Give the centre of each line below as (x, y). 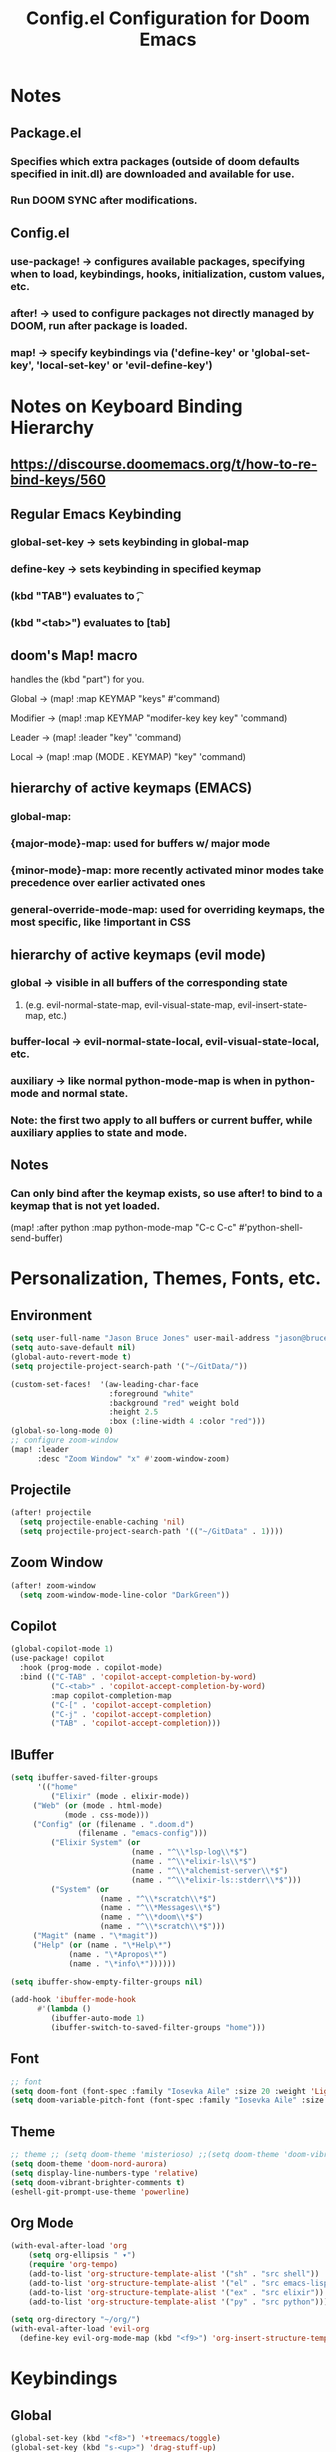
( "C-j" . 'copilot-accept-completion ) (131, 1714)
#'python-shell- (270, 1228)
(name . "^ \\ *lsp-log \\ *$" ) (189, 1852)
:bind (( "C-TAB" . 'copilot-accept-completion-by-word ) (138, 1677)
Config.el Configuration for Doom (168, 18)
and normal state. (84, 1093)
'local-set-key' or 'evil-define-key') (124, 365)
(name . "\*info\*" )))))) (122, 1963)
